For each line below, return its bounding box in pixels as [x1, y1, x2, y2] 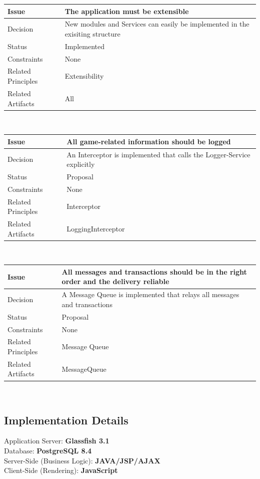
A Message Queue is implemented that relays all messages [61, 289, 239, 300]
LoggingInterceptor [66, 223, 125, 233]
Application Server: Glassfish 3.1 [4, 435, 109, 446]
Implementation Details [4, 412, 128, 427]
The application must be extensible [64, 6, 189, 16]
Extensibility [64, 71, 104, 81]
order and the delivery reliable [61, 276, 169, 287]
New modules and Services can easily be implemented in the [64, 19, 249, 29]
